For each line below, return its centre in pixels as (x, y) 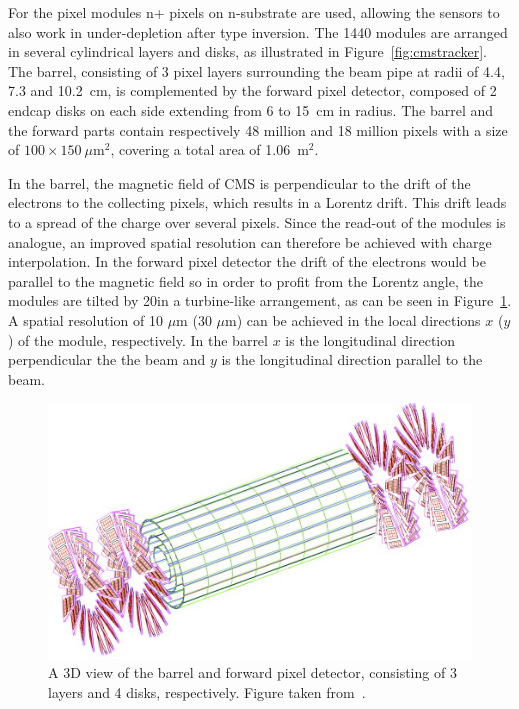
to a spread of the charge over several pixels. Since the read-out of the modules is (257, 221)
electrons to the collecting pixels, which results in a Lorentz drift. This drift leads (257, 202)
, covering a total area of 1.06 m (209, 149)
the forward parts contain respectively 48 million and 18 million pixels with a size (258, 129)
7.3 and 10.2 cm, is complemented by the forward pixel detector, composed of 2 (252, 90)
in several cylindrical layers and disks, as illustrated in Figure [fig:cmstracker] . (247, 51)
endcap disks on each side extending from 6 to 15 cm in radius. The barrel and (251, 109)
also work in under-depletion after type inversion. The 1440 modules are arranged (258, 31)
